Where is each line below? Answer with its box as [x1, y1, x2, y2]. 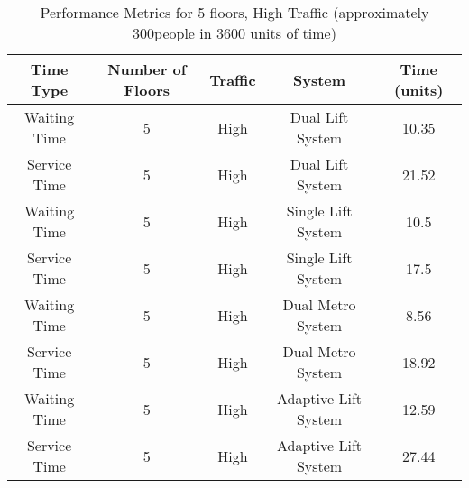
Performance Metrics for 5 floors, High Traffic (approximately [40, 2, 429, 23]
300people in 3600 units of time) [133, 23, 336, 43]
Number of [107, 59, 187, 79]
